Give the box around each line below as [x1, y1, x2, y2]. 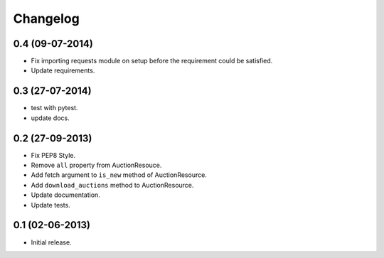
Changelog [13, 11, 80, 26]
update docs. [31, 114, 70, 122]
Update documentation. [31, 190, 101, 199]
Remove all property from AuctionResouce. [31, 161, 162, 170]
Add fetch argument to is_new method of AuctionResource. [31, 171, 208, 179]
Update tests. [31, 200, 70, 209]
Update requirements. [31, 66, 95, 75]
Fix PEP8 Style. [31, 151, 76, 159]
